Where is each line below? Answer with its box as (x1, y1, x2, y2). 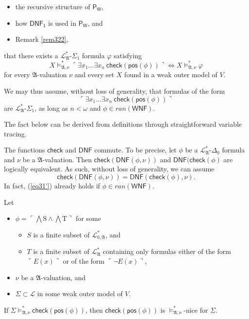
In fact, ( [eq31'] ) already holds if (4, 181, 100, 191)
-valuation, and (41, 272, 86, 282)
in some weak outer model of (37, 288, 123, 299)
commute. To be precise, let (94, 145, 177, 155)
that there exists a (4, 50, 58, 60)
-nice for (183, 304, 208, 315)
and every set (74, 69, 115, 80)
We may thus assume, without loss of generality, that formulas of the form (4, 85, 225, 96)
